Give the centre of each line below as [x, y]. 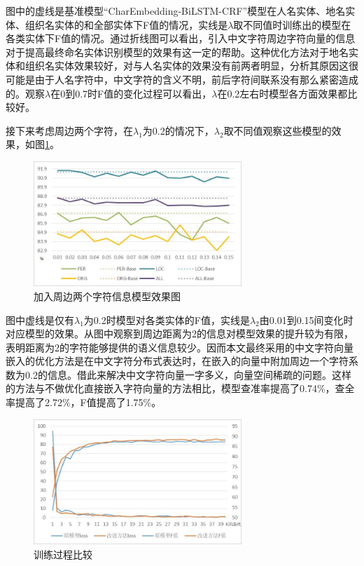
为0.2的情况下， [178, 130]
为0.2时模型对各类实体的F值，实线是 [167, 319]
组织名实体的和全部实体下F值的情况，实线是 [126, 24]
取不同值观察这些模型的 [278, 130]
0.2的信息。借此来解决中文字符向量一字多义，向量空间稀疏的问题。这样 [188, 374]
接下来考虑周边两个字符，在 [69, 130]
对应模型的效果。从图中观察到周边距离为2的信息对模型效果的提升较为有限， [180, 333]
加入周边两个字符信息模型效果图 [107, 296]
